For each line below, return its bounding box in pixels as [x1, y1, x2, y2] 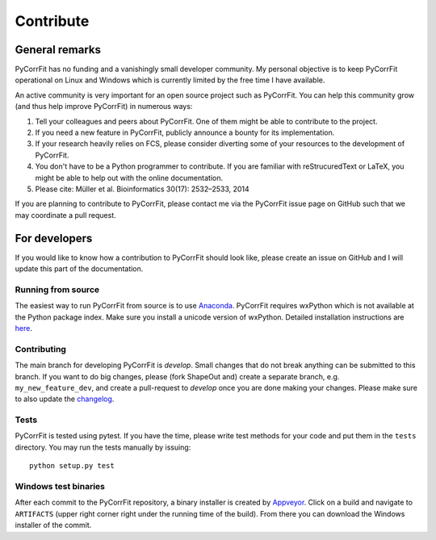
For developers [15, 231, 93, 245]
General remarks [15, 43, 101, 57]
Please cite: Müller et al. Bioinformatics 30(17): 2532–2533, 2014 [35, 184, 249, 194]
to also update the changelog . [15, 394, 115, 404]
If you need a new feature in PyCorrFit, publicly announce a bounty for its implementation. [35, 128, 335, 137]
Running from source [15, 283, 100, 295]
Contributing [15, 343, 66, 354]
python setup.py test [29, 461, 115, 471]
